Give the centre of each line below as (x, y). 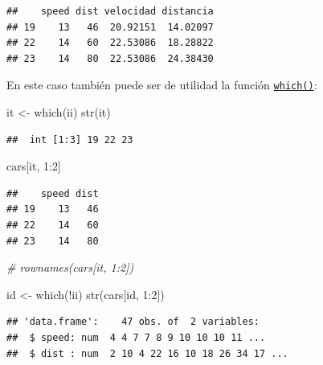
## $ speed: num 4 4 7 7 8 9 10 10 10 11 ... (136, 337)
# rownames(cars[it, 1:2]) (70, 267)
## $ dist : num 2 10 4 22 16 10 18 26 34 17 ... (147, 353)
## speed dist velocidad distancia (110, 11)
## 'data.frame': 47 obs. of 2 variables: (133, 322)
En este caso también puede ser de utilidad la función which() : (162, 85)
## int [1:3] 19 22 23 (70, 139)
